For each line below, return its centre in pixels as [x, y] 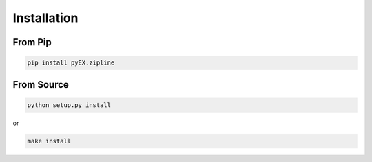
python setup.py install [69, 105]
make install [49, 141]
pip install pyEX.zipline [71, 63]
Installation [45, 18]
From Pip [32, 42]
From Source [41, 85]
